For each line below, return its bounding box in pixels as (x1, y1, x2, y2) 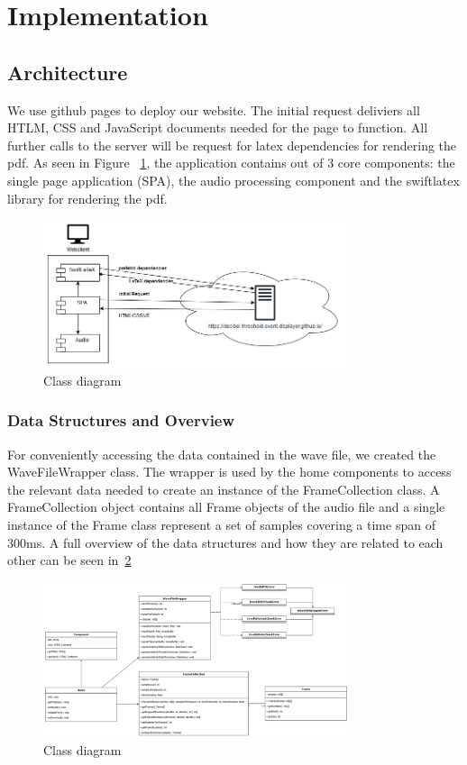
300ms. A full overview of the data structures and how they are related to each (7, 533, 444, 551)
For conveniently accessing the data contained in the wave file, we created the (7, 444, 436, 463)
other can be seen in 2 (7, 551, 132, 569)
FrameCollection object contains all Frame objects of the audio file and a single (7, 497, 445, 516)
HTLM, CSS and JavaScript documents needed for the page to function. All (7, 118, 428, 137)
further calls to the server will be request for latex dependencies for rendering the (7, 135, 457, 154)
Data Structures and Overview (7, 409, 235, 432)
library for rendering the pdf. (7, 188, 168, 207)
